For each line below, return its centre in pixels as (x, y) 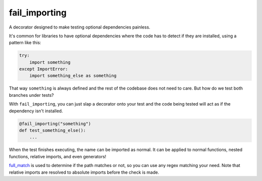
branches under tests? (32, 95)
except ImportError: (43, 69)
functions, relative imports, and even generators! (58, 156)
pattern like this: (25, 43)
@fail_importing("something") (55, 124)
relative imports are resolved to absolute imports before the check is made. (84, 172)
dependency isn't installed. (36, 111)
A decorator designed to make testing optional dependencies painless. (80, 27)
